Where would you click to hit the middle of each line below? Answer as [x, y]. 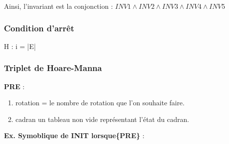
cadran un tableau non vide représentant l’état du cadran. [102, 119]
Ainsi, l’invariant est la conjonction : [59, 6]
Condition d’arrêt [39, 28]
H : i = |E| [20, 46]
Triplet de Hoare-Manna [53, 68]
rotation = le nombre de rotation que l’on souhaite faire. [100, 103]
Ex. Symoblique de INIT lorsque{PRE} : [74, 135]
